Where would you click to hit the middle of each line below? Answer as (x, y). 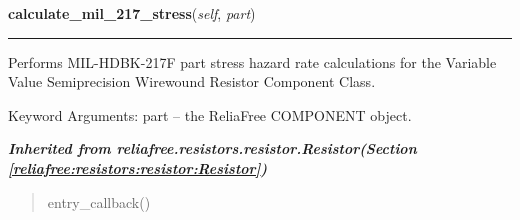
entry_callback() (99, 201)
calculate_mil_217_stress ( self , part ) (132, 13)
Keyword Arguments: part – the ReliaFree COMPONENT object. (210, 114)
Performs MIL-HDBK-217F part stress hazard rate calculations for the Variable (252, 61)
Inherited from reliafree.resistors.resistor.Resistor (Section (212, 148)
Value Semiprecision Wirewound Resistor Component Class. (192, 81)
